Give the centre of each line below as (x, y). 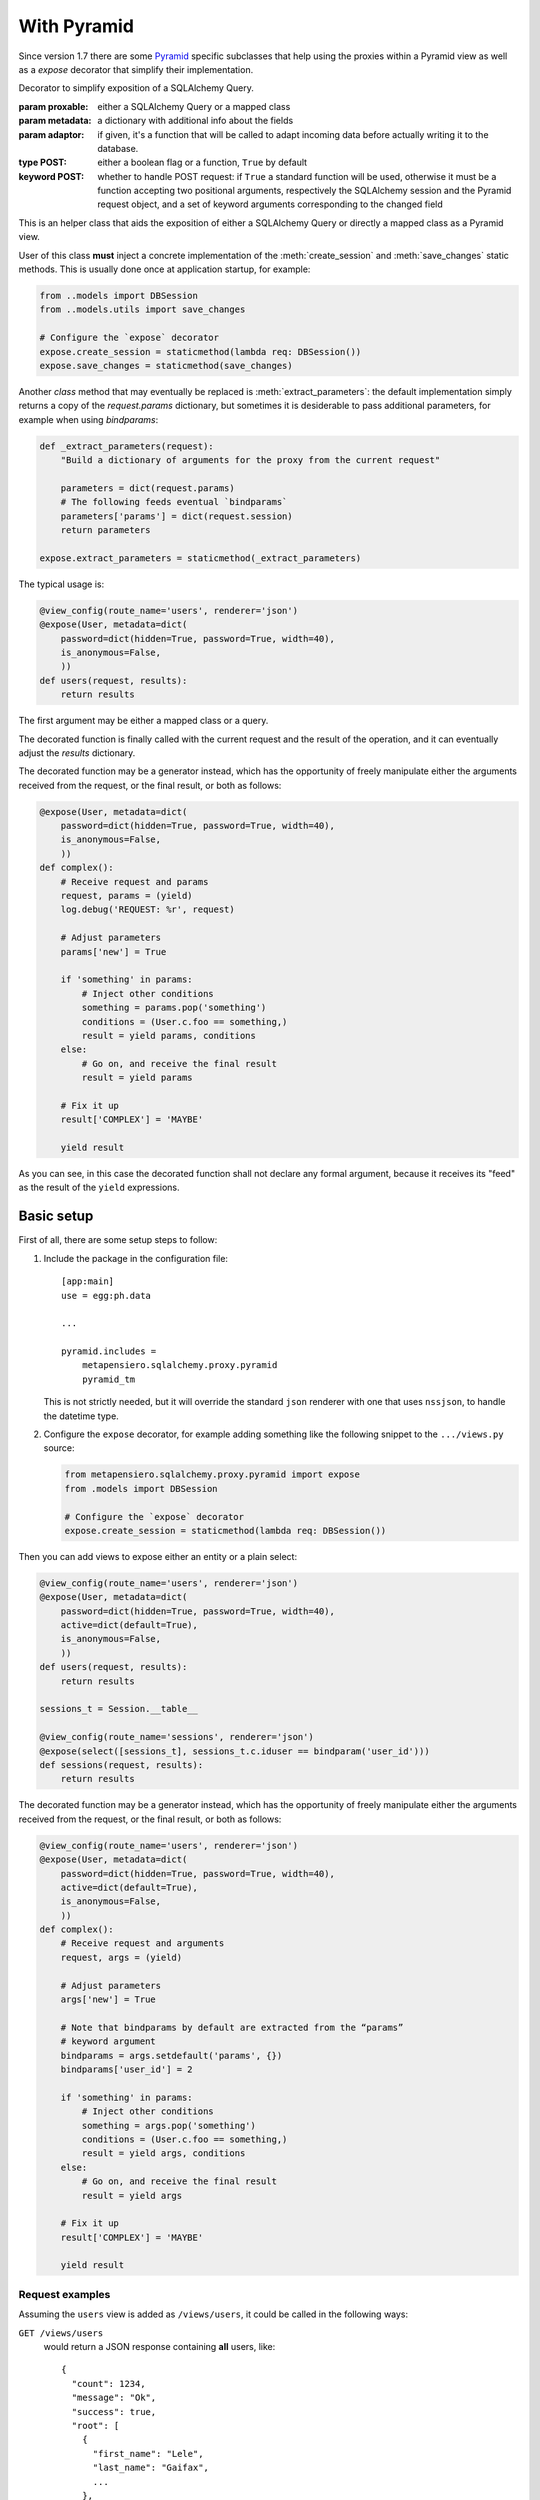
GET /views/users (61, 2333)
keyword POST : (51, 176)
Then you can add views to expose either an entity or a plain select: (158, 1556)
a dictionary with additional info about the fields (195, 121)
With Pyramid (76, 26)
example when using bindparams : (88, 419)
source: (59, 1448)
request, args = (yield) (121, 1957)
